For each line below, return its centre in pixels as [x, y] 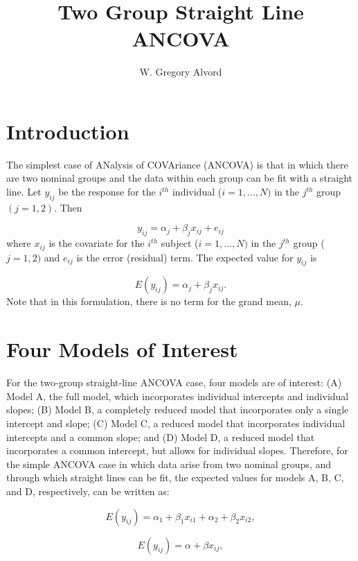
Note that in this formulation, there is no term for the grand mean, [149, 301]
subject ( [180, 243]
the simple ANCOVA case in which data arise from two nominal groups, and [169, 464]
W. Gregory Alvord [181, 72]
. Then [68, 207]
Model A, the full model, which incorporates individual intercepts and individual [178, 396]
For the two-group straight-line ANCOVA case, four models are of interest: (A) [174, 382]
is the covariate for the [97, 243]
